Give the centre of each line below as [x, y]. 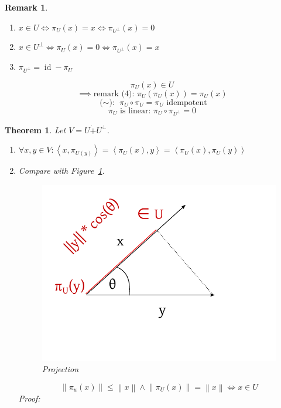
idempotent [187, 102]
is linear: [136, 111]
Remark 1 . [26, 7]
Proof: [29, 398]
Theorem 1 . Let [35, 129]
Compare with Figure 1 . [61, 171]
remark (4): [114, 94]
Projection [60, 369]
